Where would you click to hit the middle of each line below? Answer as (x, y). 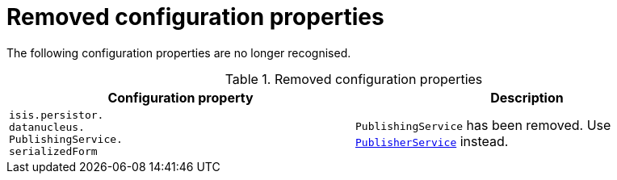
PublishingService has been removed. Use (483, 125)
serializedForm (53, 151)
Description (527, 97)
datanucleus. (47, 127)
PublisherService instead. (432, 141)
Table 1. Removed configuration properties (354, 79)
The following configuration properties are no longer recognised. (179, 52)
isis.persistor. (57, 115)
